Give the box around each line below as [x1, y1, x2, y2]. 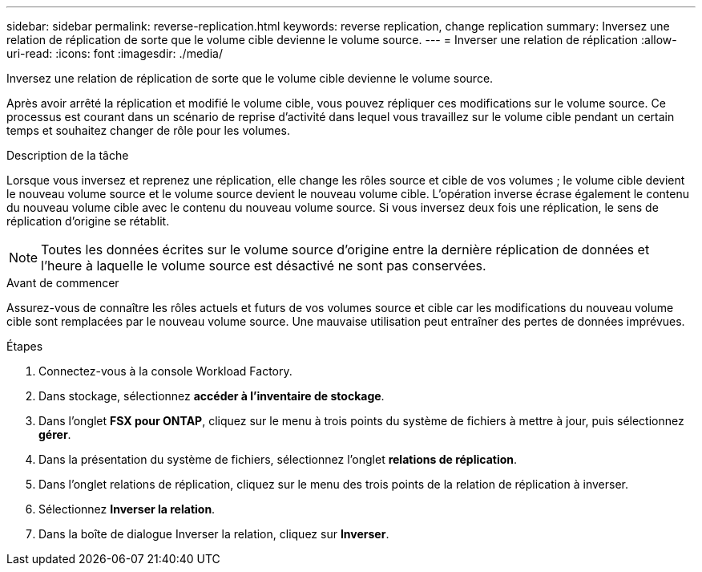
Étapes [6, 339, 43, 353]
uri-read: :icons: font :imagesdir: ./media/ [6, 47, 223, 60]
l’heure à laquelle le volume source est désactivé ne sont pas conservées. [41, 258, 486, 274]
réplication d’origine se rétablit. [6, 214, 170, 228]
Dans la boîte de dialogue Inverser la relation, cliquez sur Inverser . [38, 527, 389, 541]
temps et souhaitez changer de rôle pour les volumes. [6, 124, 290, 137]
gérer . [38, 428, 71, 441]
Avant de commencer [6, 276, 119, 290]
